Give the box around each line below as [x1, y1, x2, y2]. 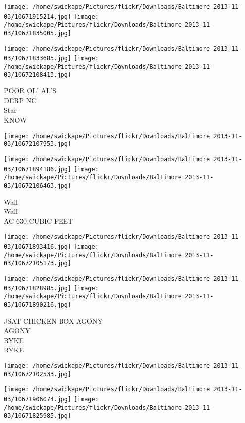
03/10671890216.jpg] [4, 301, 72, 308]
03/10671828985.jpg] [4, 284, 72, 292]
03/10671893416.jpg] [4, 243, 72, 250]
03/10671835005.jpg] [4, 29, 72, 37]
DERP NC [4, 95, 37, 105]
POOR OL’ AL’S [4, 85, 57, 96]
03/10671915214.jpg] [4, 13, 72, 20]
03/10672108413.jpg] [4, 71, 72, 78]
